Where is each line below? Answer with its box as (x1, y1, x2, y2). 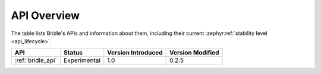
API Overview (11, 9, 80, 22)
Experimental (63, 56, 101, 65)
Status (63, 49, 83, 57)
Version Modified (169, 49, 219, 57)
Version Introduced (107, 49, 163, 57)
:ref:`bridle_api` (14, 56, 58, 65)
